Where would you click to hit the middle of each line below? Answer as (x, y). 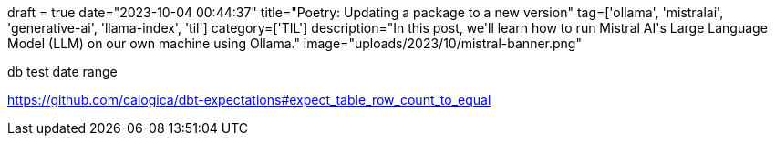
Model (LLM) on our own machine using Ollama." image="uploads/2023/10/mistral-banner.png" (294, 43)
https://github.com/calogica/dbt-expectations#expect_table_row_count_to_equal (249, 100)
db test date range (62, 71)
